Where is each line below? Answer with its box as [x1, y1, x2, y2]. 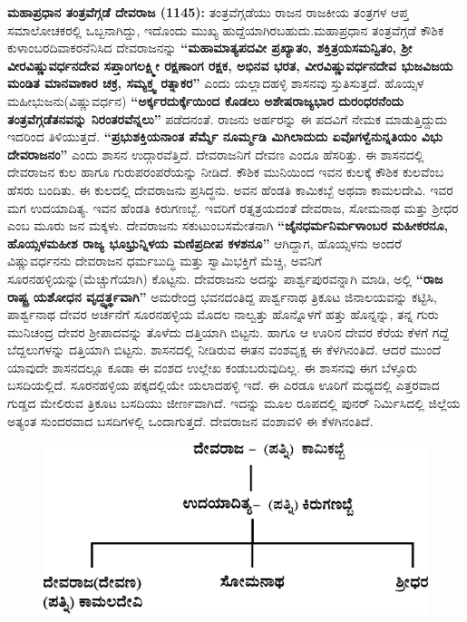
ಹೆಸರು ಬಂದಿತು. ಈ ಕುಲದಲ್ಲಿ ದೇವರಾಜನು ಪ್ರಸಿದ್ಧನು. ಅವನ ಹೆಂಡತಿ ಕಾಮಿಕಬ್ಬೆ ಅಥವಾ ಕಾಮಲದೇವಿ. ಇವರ [7, 180, 453, 199]
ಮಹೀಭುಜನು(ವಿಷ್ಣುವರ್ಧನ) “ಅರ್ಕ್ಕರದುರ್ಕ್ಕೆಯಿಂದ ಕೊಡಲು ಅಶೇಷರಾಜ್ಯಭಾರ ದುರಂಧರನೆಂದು [7, 91, 404, 110]
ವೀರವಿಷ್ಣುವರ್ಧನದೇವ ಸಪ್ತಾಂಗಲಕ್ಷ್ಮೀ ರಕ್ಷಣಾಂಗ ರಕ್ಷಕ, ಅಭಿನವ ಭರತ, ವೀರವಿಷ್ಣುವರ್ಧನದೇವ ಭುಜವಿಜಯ [7, 55, 453, 74]
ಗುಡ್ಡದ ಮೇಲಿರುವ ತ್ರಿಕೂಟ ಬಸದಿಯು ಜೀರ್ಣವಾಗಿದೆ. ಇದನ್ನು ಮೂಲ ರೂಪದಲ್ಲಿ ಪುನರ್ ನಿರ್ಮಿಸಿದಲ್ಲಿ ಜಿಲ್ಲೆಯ [7, 394, 461, 413]
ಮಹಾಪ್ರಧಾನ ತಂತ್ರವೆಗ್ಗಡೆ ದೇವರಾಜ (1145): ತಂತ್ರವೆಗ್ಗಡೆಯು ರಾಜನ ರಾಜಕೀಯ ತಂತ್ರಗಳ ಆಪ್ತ [7, 3, 409, 21]
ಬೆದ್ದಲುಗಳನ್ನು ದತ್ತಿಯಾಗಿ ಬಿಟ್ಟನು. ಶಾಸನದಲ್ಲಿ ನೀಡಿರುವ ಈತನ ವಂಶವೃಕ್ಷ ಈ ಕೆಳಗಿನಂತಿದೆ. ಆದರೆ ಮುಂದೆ [7, 340, 442, 359]
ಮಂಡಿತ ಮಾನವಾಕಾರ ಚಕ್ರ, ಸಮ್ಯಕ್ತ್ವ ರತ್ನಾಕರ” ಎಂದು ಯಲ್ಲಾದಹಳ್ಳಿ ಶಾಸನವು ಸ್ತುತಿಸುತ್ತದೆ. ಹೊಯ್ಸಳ [7, 73, 424, 92]
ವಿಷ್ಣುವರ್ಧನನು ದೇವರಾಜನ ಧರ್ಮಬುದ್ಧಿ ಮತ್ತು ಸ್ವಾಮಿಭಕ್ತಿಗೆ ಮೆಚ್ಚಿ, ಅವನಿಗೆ [7, 251, 322, 270]
